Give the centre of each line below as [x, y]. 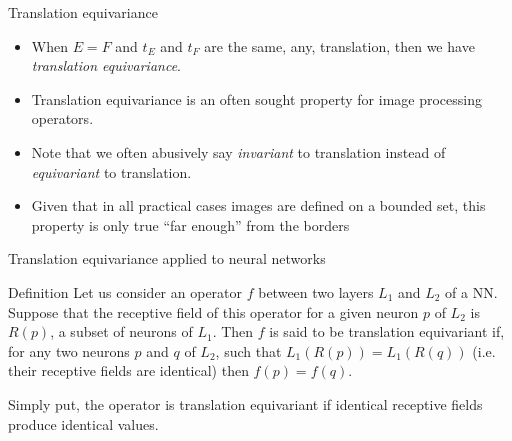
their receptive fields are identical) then [128, 370]
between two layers [316, 291]
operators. [62, 118]
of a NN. [471, 291]
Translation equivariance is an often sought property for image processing [256, 98]
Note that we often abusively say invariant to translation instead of [238, 151]
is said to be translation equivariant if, [387, 331]
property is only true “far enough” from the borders [190, 224]
